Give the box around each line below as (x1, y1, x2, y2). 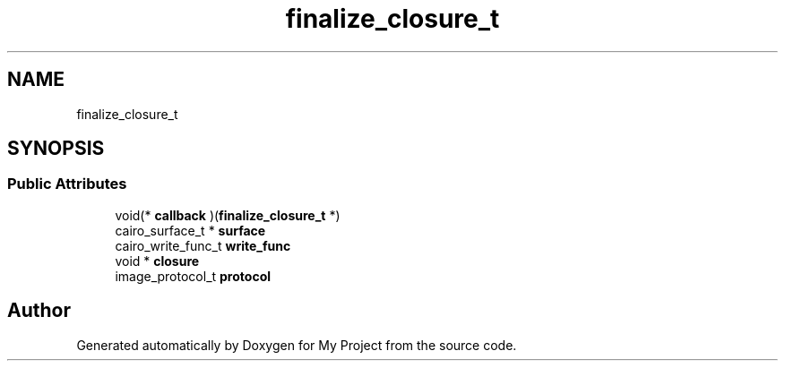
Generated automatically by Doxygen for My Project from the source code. (76, 337, 517, 353)
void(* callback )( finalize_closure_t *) (115, 207, 341, 223)
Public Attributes (7, 175, 127, 193)
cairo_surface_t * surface (115, 222, 266, 238)
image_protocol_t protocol (115, 268, 272, 284)
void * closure (115, 252, 200, 269)
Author (7, 299, 71, 322)
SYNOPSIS (7, 137, 105, 160)
